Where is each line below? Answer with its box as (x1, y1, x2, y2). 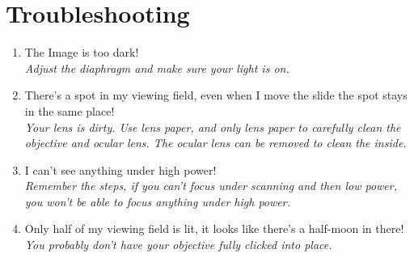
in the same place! (24, 102, 115, 119)
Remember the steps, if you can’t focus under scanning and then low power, (24, 177, 397, 194)
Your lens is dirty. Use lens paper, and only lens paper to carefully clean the (24, 118, 401, 135)
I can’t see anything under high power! (24, 161, 217, 178)
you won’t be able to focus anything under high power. (24, 192, 290, 209)
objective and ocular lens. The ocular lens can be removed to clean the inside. (24, 134, 407, 151)
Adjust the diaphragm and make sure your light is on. (24, 59, 289, 76)
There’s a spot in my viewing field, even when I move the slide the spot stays (24, 87, 408, 104)
